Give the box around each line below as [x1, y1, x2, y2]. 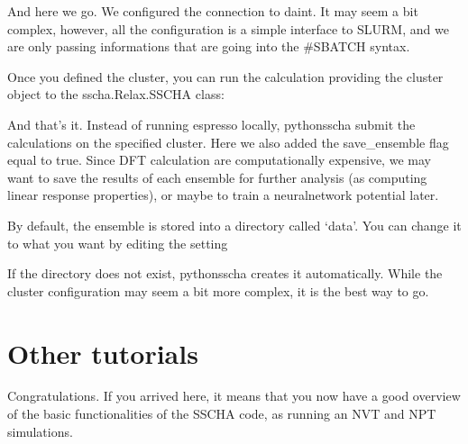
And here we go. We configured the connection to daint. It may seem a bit [7, 2, 418, 20]
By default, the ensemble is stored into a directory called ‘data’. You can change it [7, 215, 462, 234]
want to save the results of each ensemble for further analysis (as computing [7, 168, 427, 186]
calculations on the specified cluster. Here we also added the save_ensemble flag [7, 132, 449, 151]
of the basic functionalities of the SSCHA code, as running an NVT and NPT [7, 404, 436, 423]
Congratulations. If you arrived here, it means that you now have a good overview [7, 386, 461, 405]
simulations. [7, 421, 73, 440]
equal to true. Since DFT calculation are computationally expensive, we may [7, 150, 431, 169]
